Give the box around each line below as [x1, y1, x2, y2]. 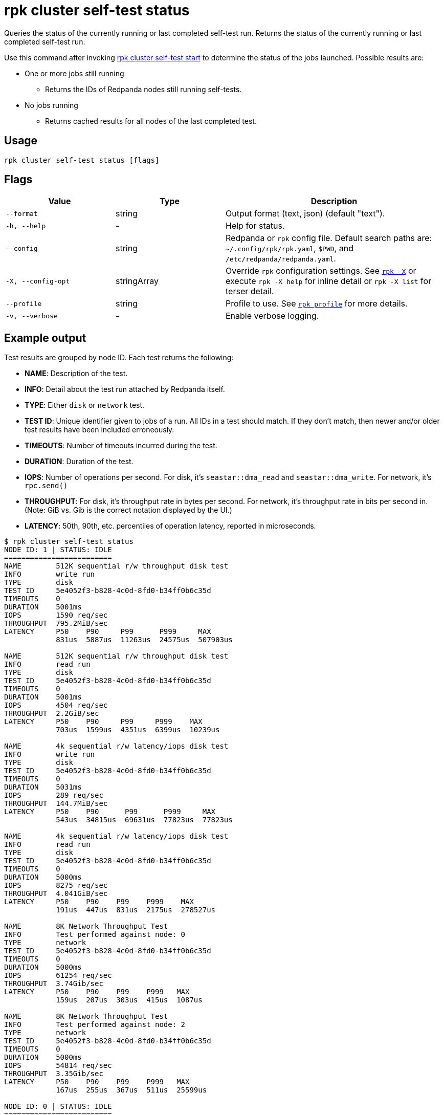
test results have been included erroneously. [25, 425, 174, 434]
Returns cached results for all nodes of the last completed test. [45, 116, 257, 125]
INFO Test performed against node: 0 [4, 930, 186, 939]
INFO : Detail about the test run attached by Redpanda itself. [25, 385, 225, 394]
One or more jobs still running [25, 69, 124, 78]
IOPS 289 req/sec [4, 791, 103, 800]
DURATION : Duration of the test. [25, 457, 134, 466]
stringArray [116, 276, 159, 287]
